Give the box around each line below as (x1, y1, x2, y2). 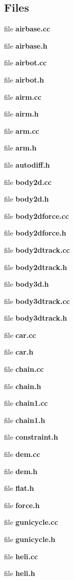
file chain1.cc (4, 398, 48, 408)
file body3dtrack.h (4, 313, 67, 323)
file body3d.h (4, 279, 49, 289)
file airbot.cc (4, 57, 47, 68)
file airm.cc (4, 91, 42, 102)
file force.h (4, 499, 40, 510)
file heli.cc (4, 551, 38, 561)
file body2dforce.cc (4, 210, 69, 221)
